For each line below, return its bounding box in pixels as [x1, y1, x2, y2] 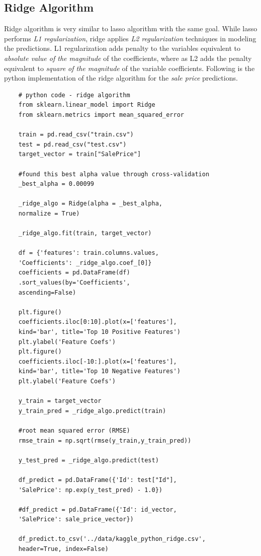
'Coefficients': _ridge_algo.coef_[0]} [18, 259, 152, 266]
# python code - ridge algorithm [18, 91, 130, 99]
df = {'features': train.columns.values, [18, 249, 159, 257]
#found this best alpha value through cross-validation [18, 170, 210, 178]
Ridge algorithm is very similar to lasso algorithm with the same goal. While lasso [4, 23, 257, 34]
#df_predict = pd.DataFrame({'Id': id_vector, [18, 506, 177, 513]
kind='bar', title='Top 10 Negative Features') [18, 368, 181, 375]
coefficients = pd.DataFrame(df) [18, 269, 130, 276]
